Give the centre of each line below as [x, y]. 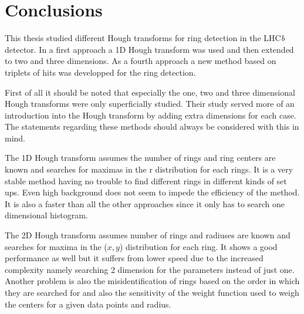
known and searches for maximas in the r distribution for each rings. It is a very [149, 169]
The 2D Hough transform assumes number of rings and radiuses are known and [148, 235]
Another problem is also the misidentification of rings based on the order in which [152, 281]
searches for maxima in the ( [56, 246]
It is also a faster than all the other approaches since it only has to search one [145, 203]
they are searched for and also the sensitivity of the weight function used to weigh [152, 292]
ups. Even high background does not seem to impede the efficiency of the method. [152, 192]
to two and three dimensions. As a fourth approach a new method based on [141, 61]
